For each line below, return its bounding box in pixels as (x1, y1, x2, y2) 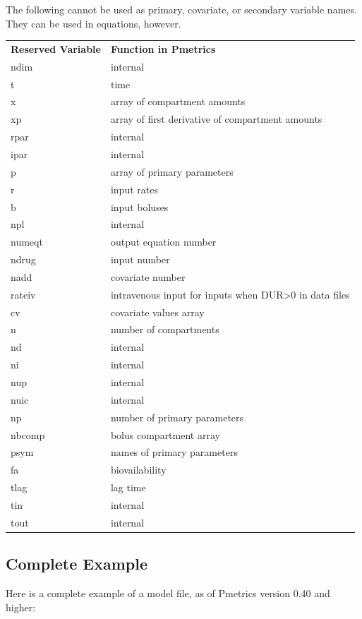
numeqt (11, 234, 43, 249)
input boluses (110, 199, 169, 214)
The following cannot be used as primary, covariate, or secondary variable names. (6, 2, 357, 16)
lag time (110, 480, 146, 495)
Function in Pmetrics (110, 41, 216, 56)
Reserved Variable (11, 41, 101, 56)
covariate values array (110, 304, 205, 319)
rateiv (11, 287, 36, 301)
